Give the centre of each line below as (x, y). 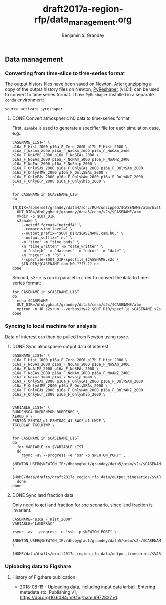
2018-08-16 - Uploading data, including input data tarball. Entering (87, 587)
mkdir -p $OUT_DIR (36, 216)
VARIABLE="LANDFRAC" (33, 524)
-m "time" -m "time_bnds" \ (50, 242)
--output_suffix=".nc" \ (47, 238)
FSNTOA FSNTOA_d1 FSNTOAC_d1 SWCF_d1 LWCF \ (59, 421)
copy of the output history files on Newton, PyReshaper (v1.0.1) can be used (82, 89)
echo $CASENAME (33, 301)
